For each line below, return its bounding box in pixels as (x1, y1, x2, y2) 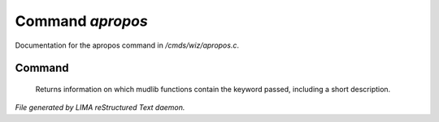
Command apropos (15, 12, 148, 30)
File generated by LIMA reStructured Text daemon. (15, 103, 185, 112)
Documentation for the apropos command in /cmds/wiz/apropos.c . (15, 40, 240, 50)
